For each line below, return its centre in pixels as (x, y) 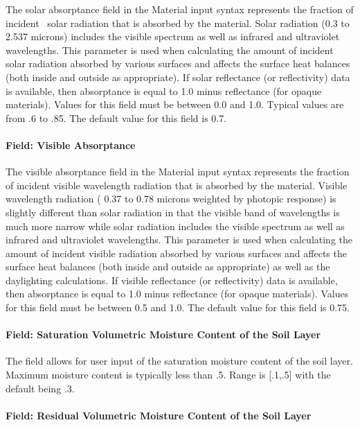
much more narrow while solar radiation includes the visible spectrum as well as (175, 226)
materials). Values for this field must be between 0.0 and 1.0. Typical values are (175, 104)
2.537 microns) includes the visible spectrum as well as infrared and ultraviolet (173, 36)
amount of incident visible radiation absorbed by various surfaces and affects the (176, 253)
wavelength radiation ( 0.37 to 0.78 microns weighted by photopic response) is (171, 199)
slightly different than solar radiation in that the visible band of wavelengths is (173, 212)
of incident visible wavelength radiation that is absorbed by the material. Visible (177, 185)
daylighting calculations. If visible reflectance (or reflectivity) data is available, (172, 280)
